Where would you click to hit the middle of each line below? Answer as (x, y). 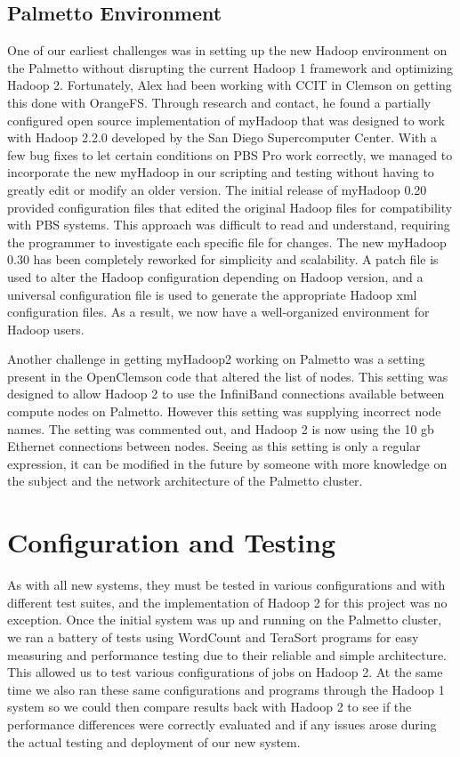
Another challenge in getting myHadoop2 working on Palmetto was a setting (216, 359)
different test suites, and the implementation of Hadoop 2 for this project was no (227, 602)
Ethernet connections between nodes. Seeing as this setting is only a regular (214, 446)
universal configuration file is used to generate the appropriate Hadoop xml (212, 294)
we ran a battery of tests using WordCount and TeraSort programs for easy (213, 636)
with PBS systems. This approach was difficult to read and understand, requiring (229, 225)
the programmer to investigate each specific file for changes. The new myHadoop (227, 242)
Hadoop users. (46, 329)
